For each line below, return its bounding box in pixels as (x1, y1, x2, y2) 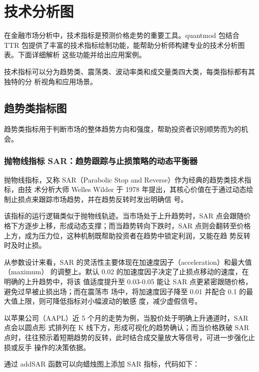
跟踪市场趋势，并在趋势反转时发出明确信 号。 (38, 193, 188, 204)
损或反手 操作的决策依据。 (4, 342, 90, 352)
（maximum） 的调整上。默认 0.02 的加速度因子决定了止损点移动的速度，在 (4, 266, 249, 277)
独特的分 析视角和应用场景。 (4, 76, 97, 86)
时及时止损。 (4, 240, 46, 250)
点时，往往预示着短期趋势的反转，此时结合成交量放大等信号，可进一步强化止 (4, 332, 255, 343)
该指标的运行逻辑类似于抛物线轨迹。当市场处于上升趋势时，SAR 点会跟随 (4, 210, 244, 221)
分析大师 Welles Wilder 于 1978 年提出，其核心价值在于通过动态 (41, 184, 247, 194)
